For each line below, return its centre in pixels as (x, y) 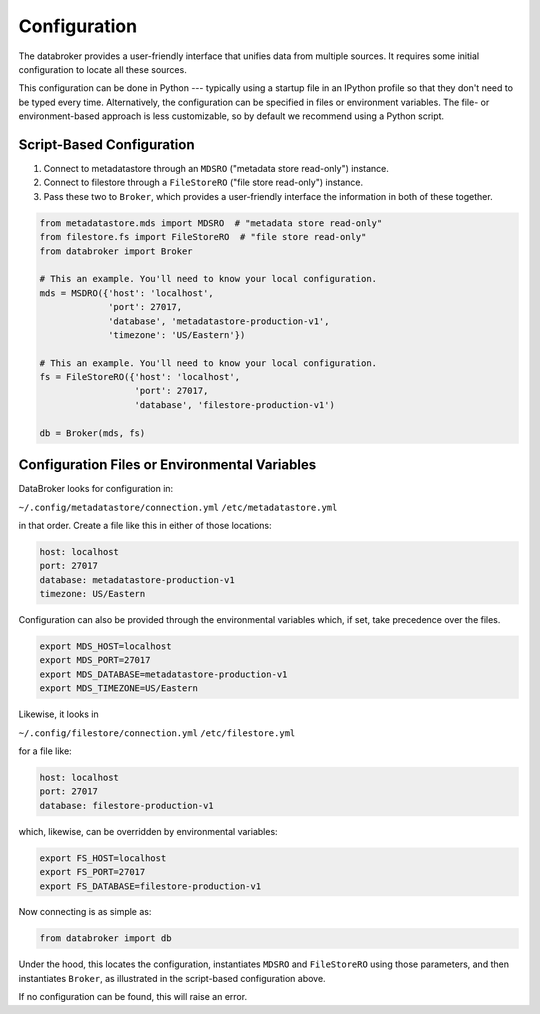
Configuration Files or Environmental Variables (167, 465)
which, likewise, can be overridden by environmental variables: (148, 831)
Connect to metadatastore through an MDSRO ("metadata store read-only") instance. (216, 169)
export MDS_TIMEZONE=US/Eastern (119, 688)
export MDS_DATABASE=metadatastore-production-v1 (163, 674)
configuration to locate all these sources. (102, 69)
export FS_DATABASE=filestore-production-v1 (150, 886)
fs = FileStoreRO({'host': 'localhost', (139, 377)
